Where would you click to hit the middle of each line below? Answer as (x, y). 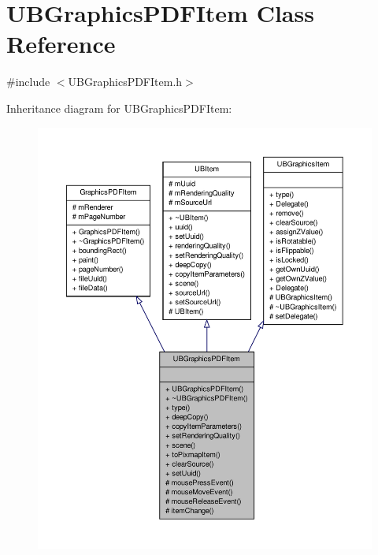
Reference (61, 44)
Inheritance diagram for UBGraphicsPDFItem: (119, 108)
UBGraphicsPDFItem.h (125, 82)
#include (28, 82)
